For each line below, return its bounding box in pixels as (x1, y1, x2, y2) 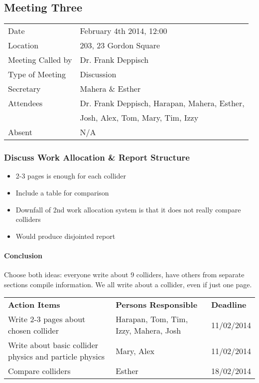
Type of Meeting (8, 68, 66, 80)
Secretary (8, 83, 41, 95)
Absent (8, 126, 32, 138)
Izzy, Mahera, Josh (116, 325, 181, 337)
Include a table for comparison (15, 188, 109, 198)
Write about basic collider (8, 339, 99, 351)
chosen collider (8, 325, 59, 337)
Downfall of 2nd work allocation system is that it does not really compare (15, 204, 241, 214)
